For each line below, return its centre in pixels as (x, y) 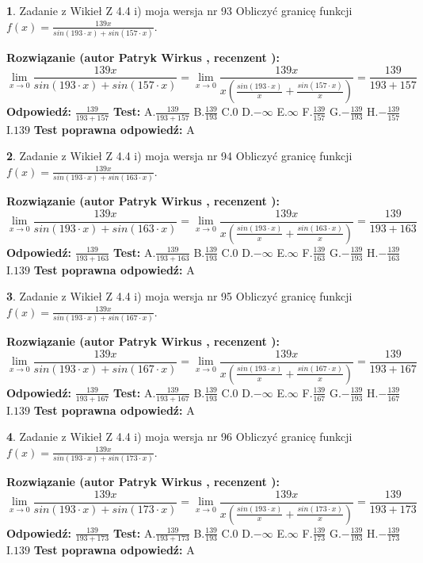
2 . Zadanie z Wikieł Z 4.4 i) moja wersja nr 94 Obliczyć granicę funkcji (179, 156)
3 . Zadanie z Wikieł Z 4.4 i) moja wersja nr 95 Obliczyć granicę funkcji (179, 296)
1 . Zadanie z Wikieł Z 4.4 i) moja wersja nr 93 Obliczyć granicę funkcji (179, 10)
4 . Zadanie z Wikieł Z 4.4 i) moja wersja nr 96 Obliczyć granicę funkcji (179, 437)
